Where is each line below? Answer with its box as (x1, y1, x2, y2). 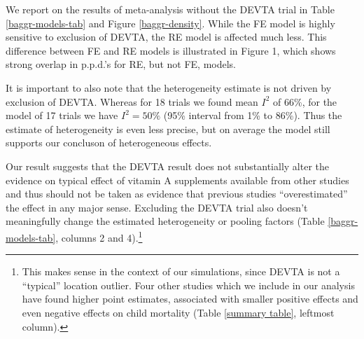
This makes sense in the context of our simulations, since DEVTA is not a (22, 264, 340, 279)
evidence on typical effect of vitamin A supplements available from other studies (6, 172, 349, 187)
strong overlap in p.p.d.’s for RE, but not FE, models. (6, 57, 237, 71)
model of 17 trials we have (6, 108, 118, 123)
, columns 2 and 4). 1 (55, 228, 143, 244)
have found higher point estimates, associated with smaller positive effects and (22, 291, 358, 306)
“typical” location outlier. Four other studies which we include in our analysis (22, 277, 355, 292)
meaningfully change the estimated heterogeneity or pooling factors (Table (6, 214, 325, 228)
